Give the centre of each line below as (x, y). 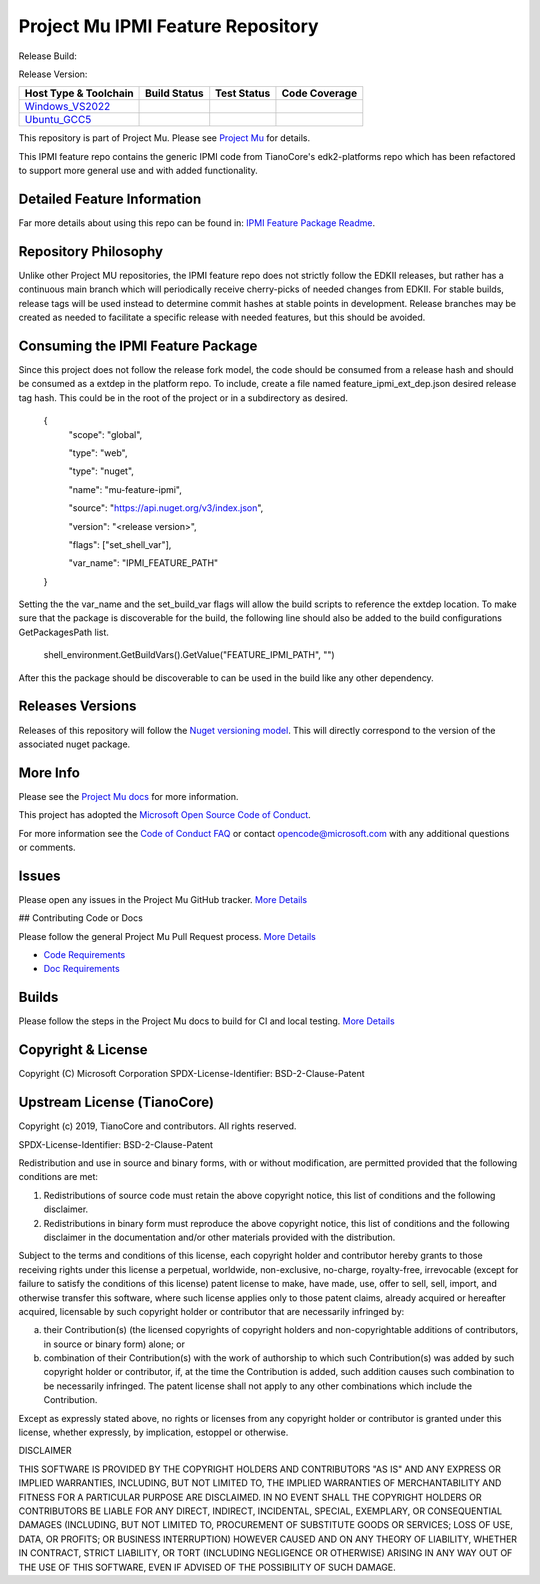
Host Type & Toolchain (79, 93)
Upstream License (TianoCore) (116, 1102)
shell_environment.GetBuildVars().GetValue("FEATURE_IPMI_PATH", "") (189, 655)
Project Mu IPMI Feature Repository (168, 26)
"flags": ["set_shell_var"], (120, 544)
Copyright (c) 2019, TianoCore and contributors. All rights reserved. (157, 1126)
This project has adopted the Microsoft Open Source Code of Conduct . (165, 815)
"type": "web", (98, 452)
